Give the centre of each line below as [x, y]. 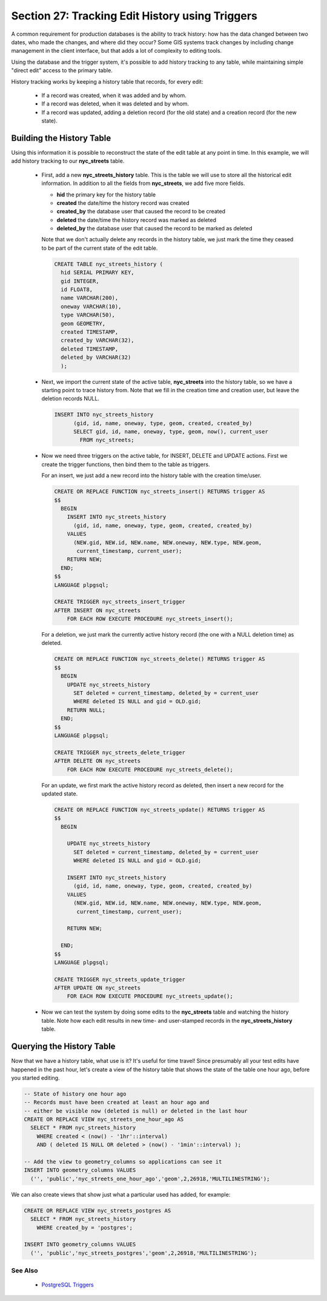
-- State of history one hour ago [75, 1094]
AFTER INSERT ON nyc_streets [97, 610]
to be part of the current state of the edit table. [100, 248]
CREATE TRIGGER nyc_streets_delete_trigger [120, 752]
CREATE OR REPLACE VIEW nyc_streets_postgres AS [97, 1210]
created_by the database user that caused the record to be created [141, 212]
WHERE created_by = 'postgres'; [85, 1227]
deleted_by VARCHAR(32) [96, 357]
